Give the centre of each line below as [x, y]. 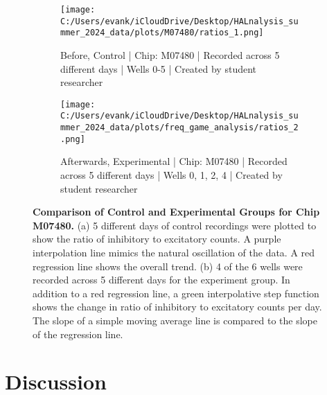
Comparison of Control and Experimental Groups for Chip [176, 212]
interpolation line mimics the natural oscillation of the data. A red [174, 252]
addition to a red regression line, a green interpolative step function [176, 293]
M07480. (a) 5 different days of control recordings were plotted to [175, 225]
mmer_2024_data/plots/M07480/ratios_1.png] [162, 33]
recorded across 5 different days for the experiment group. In [161, 280]
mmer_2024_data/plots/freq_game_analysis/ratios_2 [179, 128]
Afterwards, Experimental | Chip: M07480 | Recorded [174, 161]
